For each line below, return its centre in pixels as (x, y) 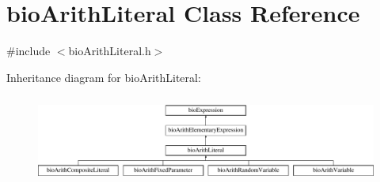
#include (28, 51)
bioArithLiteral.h (110, 51)
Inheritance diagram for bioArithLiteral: (104, 77)
